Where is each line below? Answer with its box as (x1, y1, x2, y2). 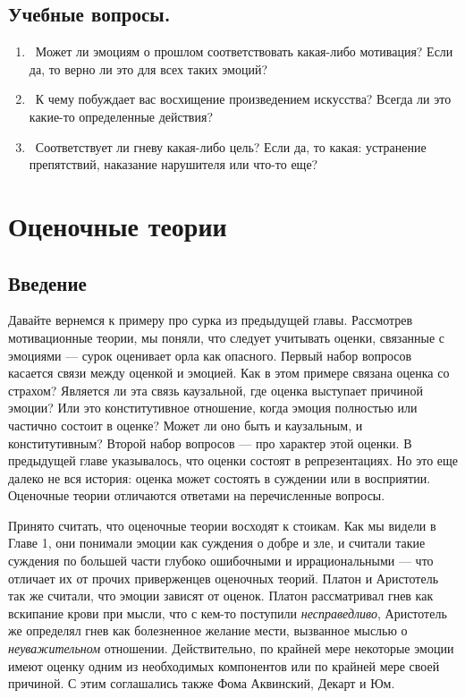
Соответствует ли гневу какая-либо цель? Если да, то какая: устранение (35, 137, 427, 156)
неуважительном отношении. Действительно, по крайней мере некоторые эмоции (8, 639, 454, 658)
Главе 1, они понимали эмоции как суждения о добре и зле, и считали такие (8, 533, 426, 552)
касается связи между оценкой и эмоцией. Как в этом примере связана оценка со (8, 363, 450, 382)
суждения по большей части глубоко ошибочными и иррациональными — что (8, 551, 434, 570)
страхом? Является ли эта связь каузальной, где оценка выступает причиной (8, 380, 423, 399)
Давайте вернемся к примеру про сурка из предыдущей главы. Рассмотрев (8, 311, 413, 329)
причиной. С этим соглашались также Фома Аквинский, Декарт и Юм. (8, 674, 395, 693)
